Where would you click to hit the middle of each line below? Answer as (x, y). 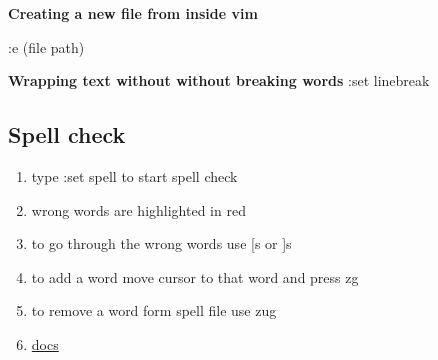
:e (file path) (46, 46)
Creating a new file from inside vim (133, 13)
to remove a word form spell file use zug (154, 310)
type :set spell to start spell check (134, 175)
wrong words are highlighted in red (138, 209)
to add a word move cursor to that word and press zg (195, 276)
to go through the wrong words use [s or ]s (161, 243)
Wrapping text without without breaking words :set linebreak (219, 80)
